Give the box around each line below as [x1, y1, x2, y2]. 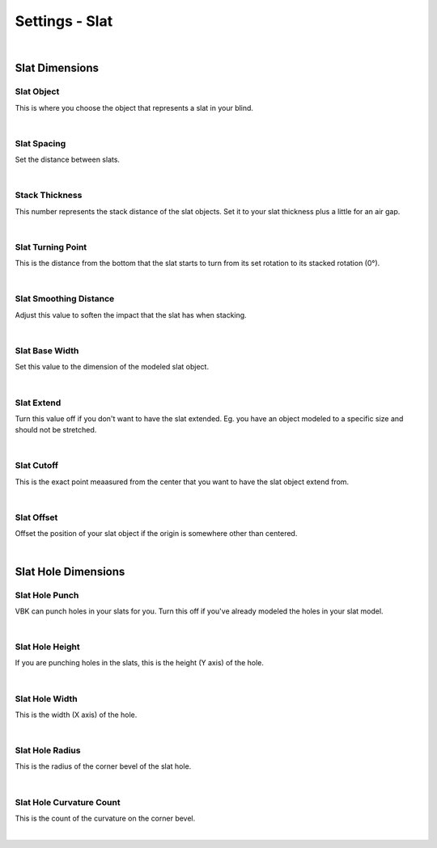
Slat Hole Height [15, 641, 80, 652]
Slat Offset [15, 512, 58, 523]
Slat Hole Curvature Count [15, 796, 121, 808]
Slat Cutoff [15, 460, 58, 471]
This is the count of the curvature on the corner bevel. [15, 813, 196, 824]
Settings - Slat [15, 12, 113, 30]
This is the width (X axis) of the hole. [15, 710, 138, 719]
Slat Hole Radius [15, 745, 81, 756]
